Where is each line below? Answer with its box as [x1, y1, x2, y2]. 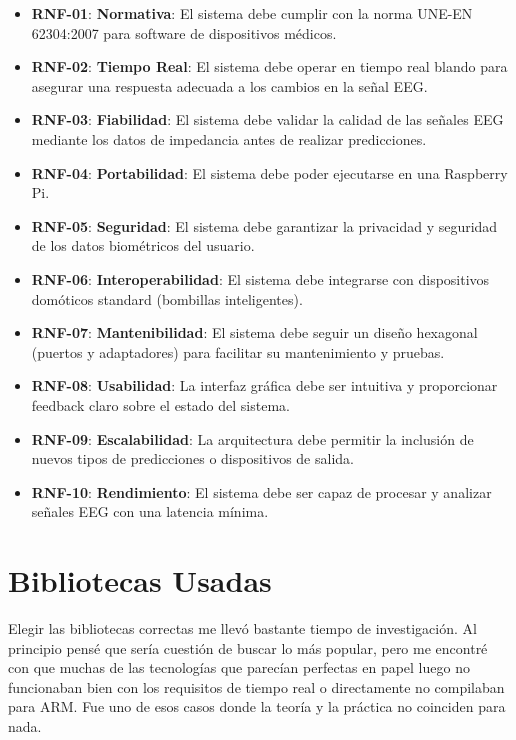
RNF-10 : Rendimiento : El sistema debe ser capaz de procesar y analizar [31, 481, 492, 502]
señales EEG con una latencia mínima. [31, 501, 269, 522]
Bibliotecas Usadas [8, 560, 272, 601]
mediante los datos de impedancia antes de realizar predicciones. [31, 128, 427, 149]
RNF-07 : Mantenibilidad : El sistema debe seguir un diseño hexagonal [31, 322, 478, 343]
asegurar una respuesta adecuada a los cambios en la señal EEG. [31, 75, 428, 96]
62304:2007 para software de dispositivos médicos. [31, 22, 337, 43]
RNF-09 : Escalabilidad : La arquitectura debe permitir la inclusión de [31, 428, 474, 449]
